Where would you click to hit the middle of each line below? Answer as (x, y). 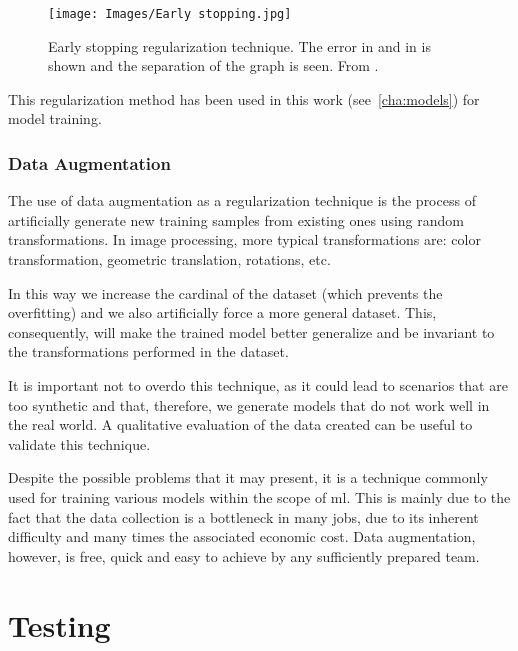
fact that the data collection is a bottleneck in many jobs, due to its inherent (243, 516)
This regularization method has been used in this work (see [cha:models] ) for (244, 98)
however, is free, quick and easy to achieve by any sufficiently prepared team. (244, 555)
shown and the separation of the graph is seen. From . (213, 65)
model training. (55, 118)
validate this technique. (79, 443)
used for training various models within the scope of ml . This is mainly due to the (259, 496)
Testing (59, 624)
